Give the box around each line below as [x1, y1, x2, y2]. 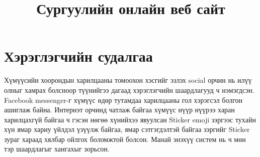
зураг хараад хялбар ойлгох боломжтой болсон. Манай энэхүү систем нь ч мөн [4, 133, 246, 144]
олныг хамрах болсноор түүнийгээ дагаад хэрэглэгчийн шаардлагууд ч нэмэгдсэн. [4, 84, 254, 95]
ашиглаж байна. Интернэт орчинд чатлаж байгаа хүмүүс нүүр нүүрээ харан [4, 104, 235, 115]
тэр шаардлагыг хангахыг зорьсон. [4, 143, 110, 154]
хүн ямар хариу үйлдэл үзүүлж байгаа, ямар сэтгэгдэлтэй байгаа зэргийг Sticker [4, 124, 250, 134]
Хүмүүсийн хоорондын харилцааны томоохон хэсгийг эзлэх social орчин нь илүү [4, 75, 252, 85]
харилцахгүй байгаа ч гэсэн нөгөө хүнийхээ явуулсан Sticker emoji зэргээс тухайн [4, 114, 256, 124]
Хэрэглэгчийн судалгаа [4, 46, 153, 66]
